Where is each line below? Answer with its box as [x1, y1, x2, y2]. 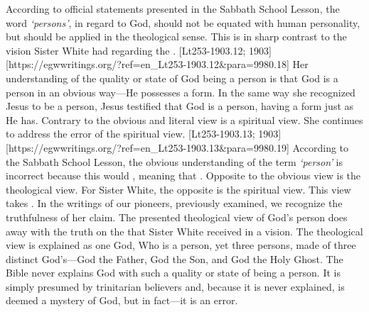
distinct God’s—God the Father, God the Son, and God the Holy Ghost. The [6, 251, 343, 266]
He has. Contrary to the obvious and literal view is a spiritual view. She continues [6, 112, 363, 127]
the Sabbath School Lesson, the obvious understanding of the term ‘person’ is [6, 154, 343, 169]
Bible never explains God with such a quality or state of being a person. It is [6, 265, 341, 280]
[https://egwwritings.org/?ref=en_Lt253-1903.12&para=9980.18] [6, 57, 289, 72]
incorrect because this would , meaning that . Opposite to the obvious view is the [6, 168, 360, 183]
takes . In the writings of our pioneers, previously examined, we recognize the [6, 196, 343, 211]
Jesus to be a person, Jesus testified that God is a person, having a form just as [6, 99, 354, 113]
